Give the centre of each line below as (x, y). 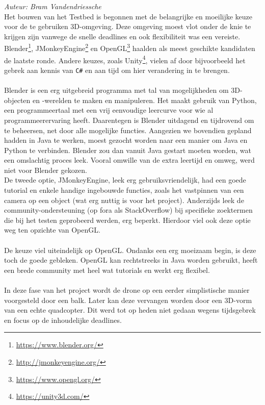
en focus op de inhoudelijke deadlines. (63, 320)
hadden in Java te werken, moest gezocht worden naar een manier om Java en (126, 140)
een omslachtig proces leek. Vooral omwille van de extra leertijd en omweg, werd (129, 160)
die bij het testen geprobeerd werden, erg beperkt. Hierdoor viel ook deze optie (127, 220)
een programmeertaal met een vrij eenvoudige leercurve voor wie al (109, 110)
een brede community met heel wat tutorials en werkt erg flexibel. (107, 270)
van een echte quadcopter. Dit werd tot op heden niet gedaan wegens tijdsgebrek (130, 310)
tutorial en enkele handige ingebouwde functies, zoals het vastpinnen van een (124, 190)
